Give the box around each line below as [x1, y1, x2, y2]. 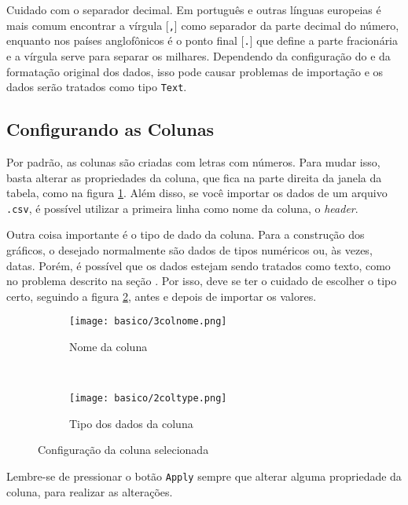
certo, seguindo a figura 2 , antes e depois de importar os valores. [6, 287, 317, 304]
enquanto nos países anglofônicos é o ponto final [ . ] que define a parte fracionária [6, 32, 399, 49]
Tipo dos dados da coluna [69, 415, 193, 431]
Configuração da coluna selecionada [38, 441, 209, 458]
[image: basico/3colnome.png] [69, 316, 227, 328]
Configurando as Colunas [6, 117, 215, 141]
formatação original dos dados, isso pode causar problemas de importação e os [6, 63, 384, 79]
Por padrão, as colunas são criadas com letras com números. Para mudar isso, [6, 153, 380, 170]
